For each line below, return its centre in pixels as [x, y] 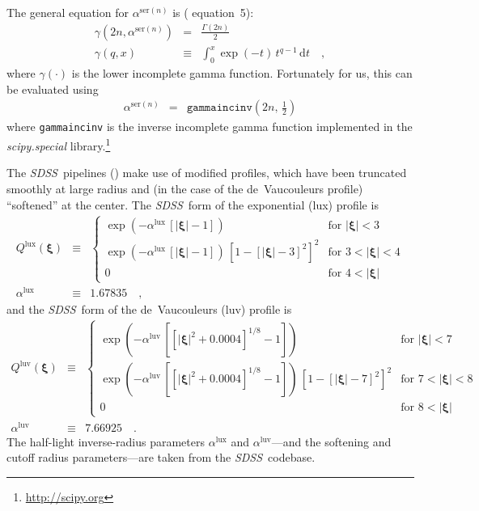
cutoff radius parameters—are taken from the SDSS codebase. [161, 457]
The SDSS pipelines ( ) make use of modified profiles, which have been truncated [207, 173]
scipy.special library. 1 [59, 144]
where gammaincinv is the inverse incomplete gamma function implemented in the [210, 127]
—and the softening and [331, 441]
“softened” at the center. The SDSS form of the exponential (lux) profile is [193, 204]
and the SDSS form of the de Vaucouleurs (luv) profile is [149, 309]
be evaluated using [53, 89]
